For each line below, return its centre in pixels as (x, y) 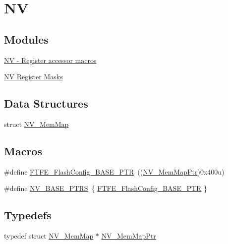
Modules (26, 39)
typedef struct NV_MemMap (49, 236)
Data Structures (46, 103)
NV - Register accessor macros (50, 60)
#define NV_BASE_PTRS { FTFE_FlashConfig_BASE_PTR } (106, 188)
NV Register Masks (33, 77)
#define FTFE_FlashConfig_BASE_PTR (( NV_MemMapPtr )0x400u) (114, 171)
